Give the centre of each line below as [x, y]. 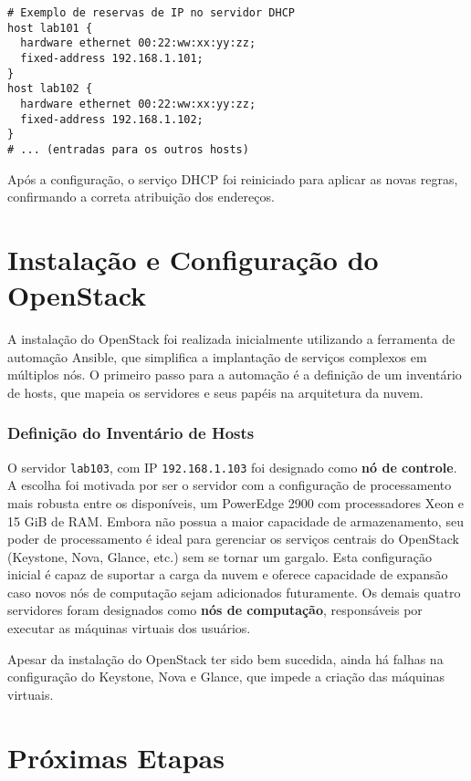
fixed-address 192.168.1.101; [112, 58]
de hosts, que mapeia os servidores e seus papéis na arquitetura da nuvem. [215, 392]
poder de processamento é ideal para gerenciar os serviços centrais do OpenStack [233, 539]
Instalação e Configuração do [193, 259]
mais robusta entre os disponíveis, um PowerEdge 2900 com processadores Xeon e [236, 502]
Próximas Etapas [116, 757]
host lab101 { [50, 28]
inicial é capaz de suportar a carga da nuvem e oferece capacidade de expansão [228, 574]
